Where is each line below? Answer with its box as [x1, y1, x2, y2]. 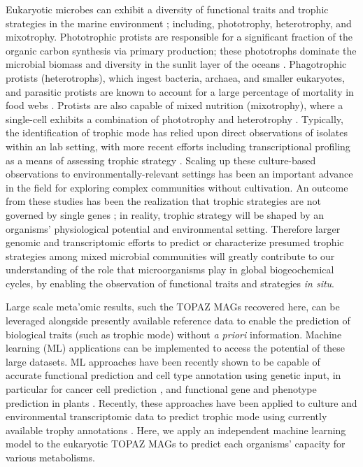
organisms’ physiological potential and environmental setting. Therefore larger [6, 221, 341, 236]
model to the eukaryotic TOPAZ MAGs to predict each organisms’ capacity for [6, 436, 346, 451]
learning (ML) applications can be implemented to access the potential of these [6, 340, 346, 355]
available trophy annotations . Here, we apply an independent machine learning [6, 422, 346, 437]
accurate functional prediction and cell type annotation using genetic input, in [6, 368, 341, 382]
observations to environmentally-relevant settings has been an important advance [6, 166, 353, 181]
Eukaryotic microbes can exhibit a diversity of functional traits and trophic [6, 2, 329, 16]
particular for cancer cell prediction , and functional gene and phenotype [6, 382, 317, 396]
